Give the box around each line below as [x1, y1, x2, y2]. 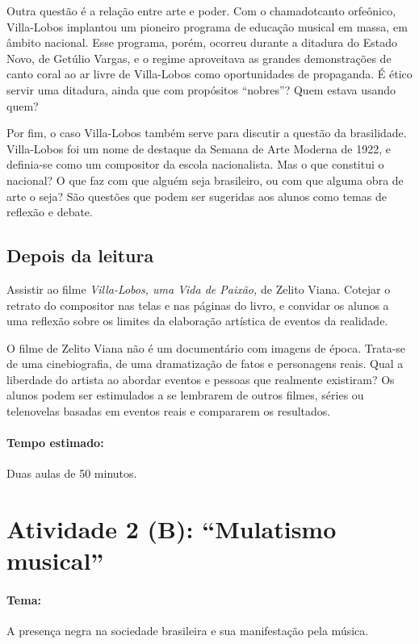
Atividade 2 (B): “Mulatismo [6, 512, 337, 546]
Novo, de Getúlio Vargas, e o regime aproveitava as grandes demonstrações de [6, 49, 392, 66]
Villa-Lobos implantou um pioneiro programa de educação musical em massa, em [6, 18, 408, 35]
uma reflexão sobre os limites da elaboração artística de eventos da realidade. [6, 312, 388, 329]
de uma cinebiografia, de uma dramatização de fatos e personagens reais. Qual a [6, 355, 404, 372]
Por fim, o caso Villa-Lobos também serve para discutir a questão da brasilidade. [6, 124, 407, 141]
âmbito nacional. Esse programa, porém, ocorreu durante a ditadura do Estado [6, 34, 397, 51]
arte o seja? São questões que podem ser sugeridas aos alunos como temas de [6, 187, 387, 204]
